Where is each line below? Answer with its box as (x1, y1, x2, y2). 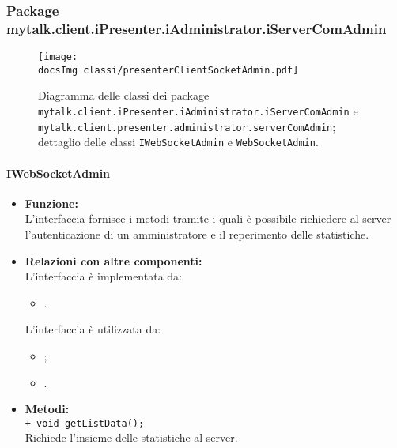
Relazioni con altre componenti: (25, 252, 202, 269)
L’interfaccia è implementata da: (25, 268, 182, 284)
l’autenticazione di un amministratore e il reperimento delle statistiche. (25, 226, 369, 242)
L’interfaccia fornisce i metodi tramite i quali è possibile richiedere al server (25, 210, 391, 227)
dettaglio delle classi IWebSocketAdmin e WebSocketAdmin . (38, 134, 319, 150)
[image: (38, 51, 78, 63)
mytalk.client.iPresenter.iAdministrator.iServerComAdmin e (38, 103, 358, 119)
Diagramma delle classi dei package (38, 87, 210, 104)
